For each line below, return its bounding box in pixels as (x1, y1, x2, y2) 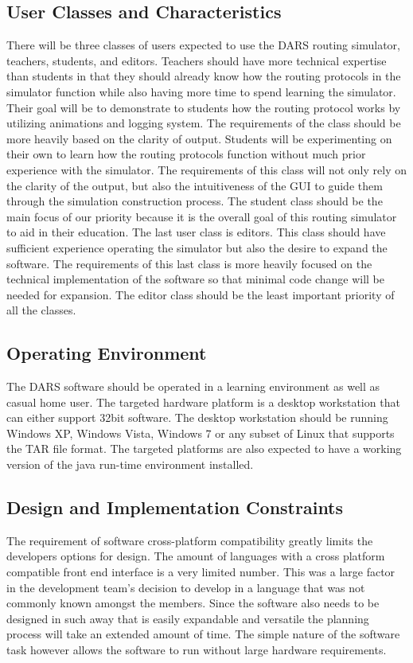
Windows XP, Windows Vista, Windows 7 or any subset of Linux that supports (6, 424, 395, 441)
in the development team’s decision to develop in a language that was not (6, 579, 365, 595)
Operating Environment (6, 341, 207, 365)
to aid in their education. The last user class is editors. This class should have (6, 224, 386, 240)
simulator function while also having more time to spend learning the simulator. (6, 83, 396, 99)
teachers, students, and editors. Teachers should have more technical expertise (6, 52, 387, 68)
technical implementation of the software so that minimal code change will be (6, 271, 384, 287)
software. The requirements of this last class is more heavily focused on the (6, 255, 372, 271)
